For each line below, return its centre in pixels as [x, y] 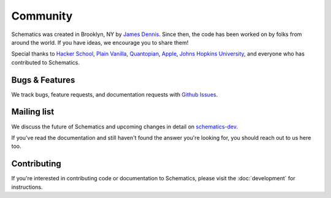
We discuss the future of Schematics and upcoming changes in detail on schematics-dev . [125, 127]
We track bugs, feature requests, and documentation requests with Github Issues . [115, 94]
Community [42, 16]
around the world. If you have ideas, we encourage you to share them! [100, 42]
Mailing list [33, 112]
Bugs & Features [43, 80]
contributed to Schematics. [45, 62]
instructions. [27, 187]
